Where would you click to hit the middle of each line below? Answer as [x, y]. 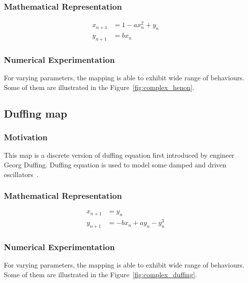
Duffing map [36, 113]
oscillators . [21, 174]
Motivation [26, 137]
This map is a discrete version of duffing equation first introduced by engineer [119, 155]
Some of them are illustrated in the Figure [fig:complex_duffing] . [101, 274]
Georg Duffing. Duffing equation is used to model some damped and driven [115, 164]
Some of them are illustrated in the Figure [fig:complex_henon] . [99, 87]
